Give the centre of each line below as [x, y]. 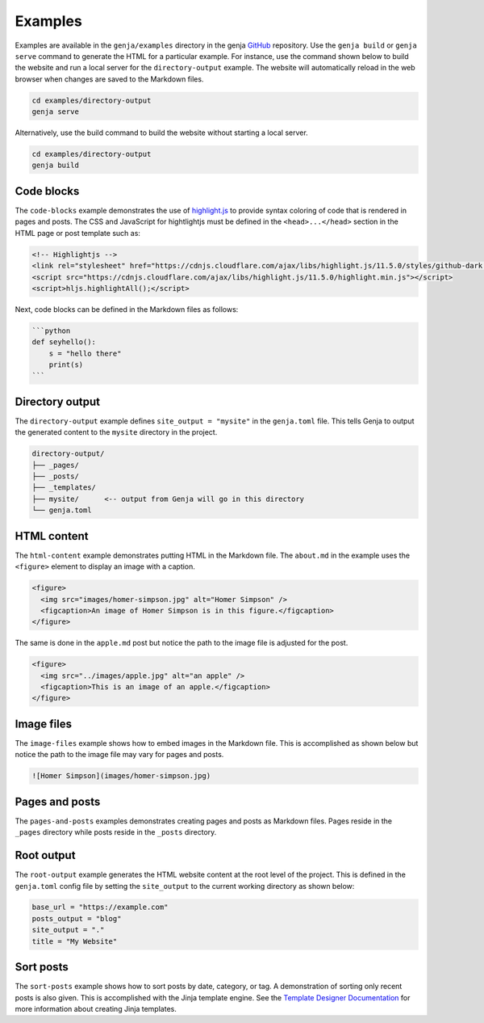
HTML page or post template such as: [78, 233]
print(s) [66, 365]
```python [51, 330]
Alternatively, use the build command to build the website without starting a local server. [161, 133]
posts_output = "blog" [77, 918]
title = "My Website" [75, 941]
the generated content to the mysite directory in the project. [116, 432]
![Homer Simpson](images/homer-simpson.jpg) [121, 776]
